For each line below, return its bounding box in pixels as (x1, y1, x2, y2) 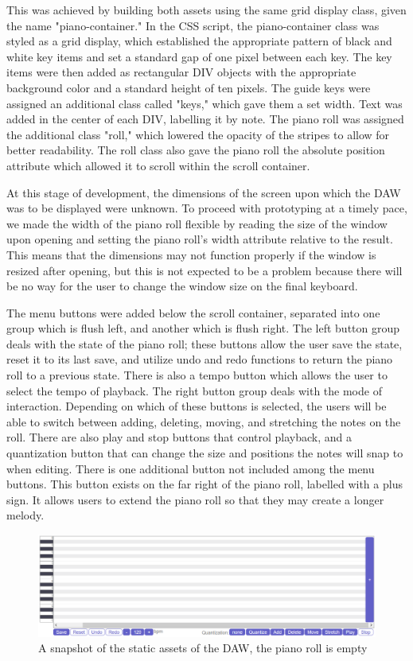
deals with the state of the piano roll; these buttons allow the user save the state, (6, 335, 403, 352)
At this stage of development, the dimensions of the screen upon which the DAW (6, 184, 401, 200)
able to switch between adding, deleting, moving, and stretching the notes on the (6, 413, 401, 430)
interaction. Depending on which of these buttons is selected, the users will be (6, 398, 387, 414)
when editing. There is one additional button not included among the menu (6, 460, 375, 476)
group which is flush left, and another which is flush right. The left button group (6, 320, 400, 336)
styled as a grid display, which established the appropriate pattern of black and (6, 33, 392, 49)
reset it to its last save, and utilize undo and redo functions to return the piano (6, 351, 393, 367)
